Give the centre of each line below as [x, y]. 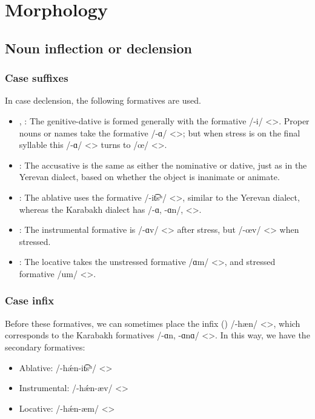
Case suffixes [37, 78]
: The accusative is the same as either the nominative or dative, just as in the [163, 165]
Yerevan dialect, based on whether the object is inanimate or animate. [149, 177]
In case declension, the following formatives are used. [103, 100]
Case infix [30, 300]
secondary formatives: [45, 347]
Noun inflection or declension [99, 48]
